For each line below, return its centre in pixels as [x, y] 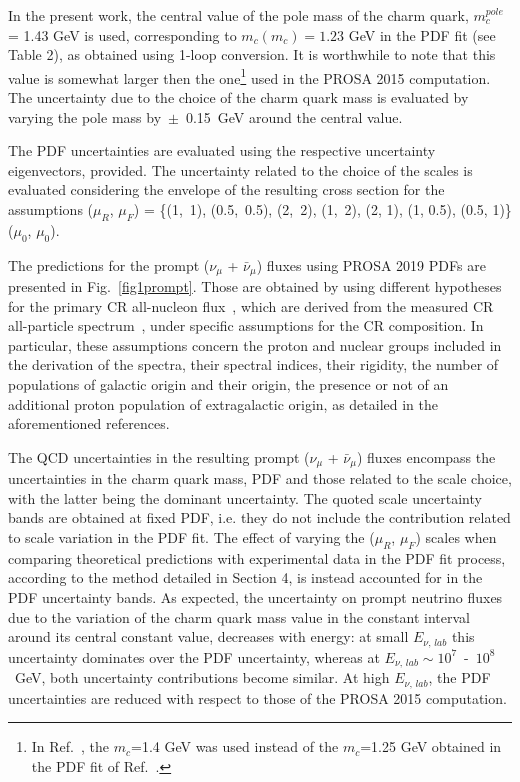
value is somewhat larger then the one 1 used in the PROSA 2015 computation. [249, 76]
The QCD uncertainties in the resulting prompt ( [159, 456]
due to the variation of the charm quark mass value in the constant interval [239, 616]
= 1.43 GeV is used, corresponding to [122, 34]
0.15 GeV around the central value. [294, 116]
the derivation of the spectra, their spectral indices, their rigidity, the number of [253, 364]
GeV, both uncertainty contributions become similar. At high [202, 677]
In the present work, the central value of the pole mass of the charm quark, [238, 15]
